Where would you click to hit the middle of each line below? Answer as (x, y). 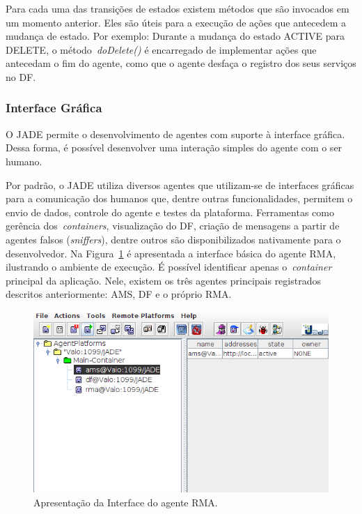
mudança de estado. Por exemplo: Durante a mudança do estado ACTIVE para (175, 36)
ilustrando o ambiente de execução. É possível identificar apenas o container (169, 267)
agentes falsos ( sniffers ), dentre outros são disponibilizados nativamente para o (173, 239)
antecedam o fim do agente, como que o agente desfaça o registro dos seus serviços (181, 63)
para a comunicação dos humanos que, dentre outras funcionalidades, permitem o (179, 198)
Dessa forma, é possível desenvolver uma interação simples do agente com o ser (174, 148)
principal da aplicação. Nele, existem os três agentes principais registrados (163, 280)
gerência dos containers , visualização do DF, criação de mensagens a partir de (173, 226)
